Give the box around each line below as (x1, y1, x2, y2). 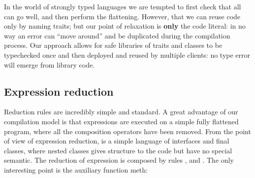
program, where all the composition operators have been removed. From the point (4, 126, 251, 136)
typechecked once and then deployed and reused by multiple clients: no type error (4, 49, 251, 60)
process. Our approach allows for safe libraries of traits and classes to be (4, 40, 223, 50)
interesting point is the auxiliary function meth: (4, 164, 148, 175)
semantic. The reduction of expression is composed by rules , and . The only (4, 155, 234, 165)
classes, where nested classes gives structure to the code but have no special (4, 145, 232, 155)
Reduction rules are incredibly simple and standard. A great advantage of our (4, 107, 238, 117)
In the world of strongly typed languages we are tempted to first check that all (4, 1, 241, 11)
